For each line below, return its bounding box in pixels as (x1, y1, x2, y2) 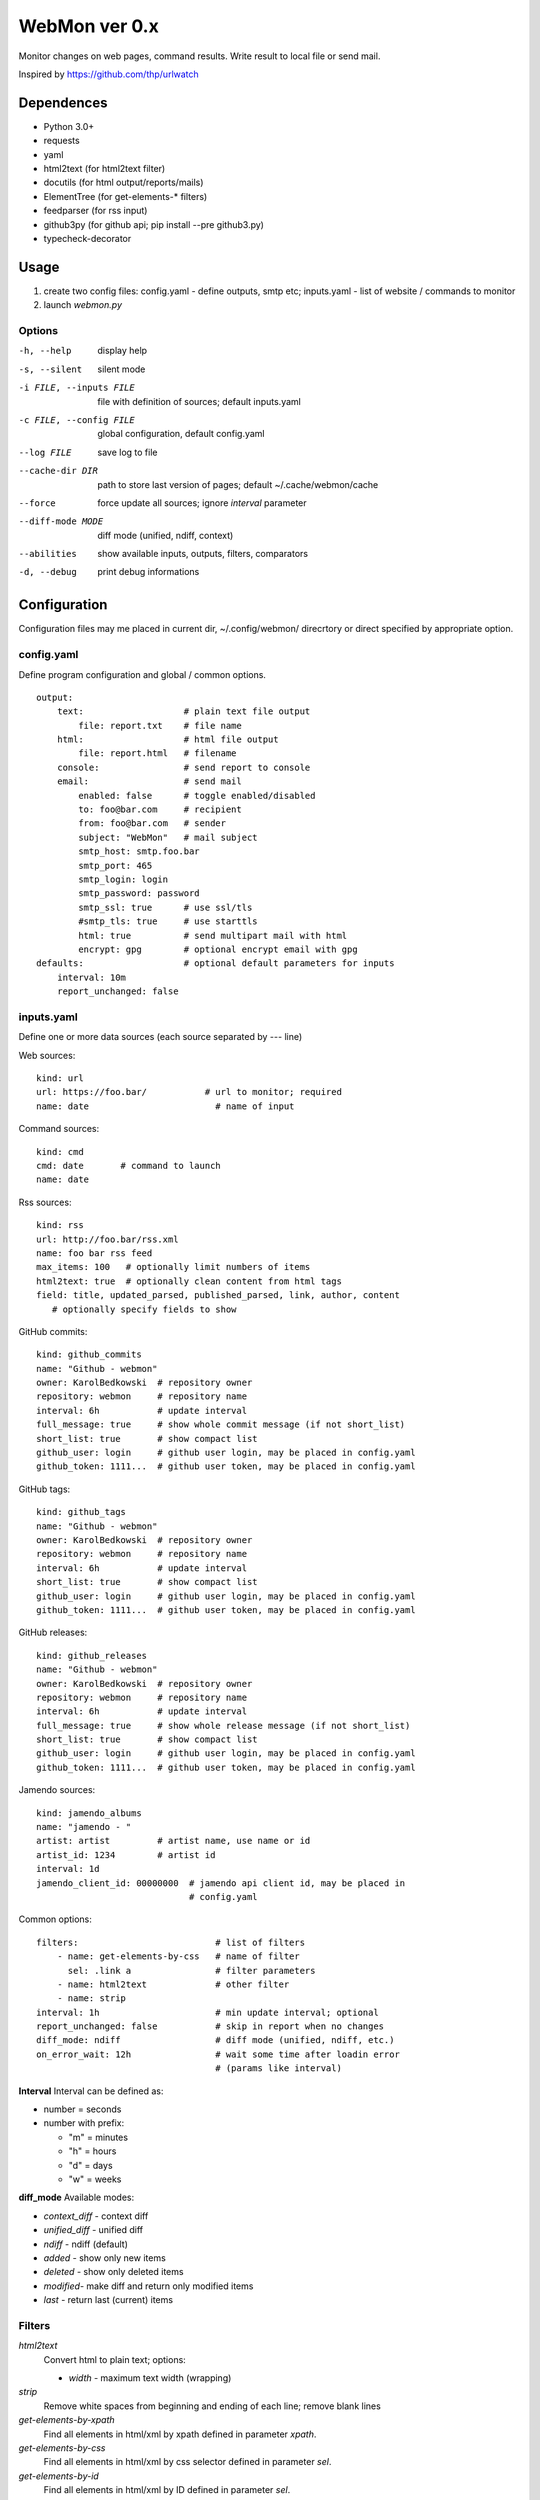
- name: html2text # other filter (56, 1978, 290, 1990)
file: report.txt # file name (78, 720, 242, 731)
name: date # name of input (36, 1100, 295, 1112)
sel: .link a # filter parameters (67, 1965, 316, 1976)
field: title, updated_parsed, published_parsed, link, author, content (36, 1290, 400, 1301)
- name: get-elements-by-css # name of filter (56, 1951, 300, 1962)
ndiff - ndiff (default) (43, 2238, 129, 2250)
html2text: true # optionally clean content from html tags (36, 1275, 342, 1287)
